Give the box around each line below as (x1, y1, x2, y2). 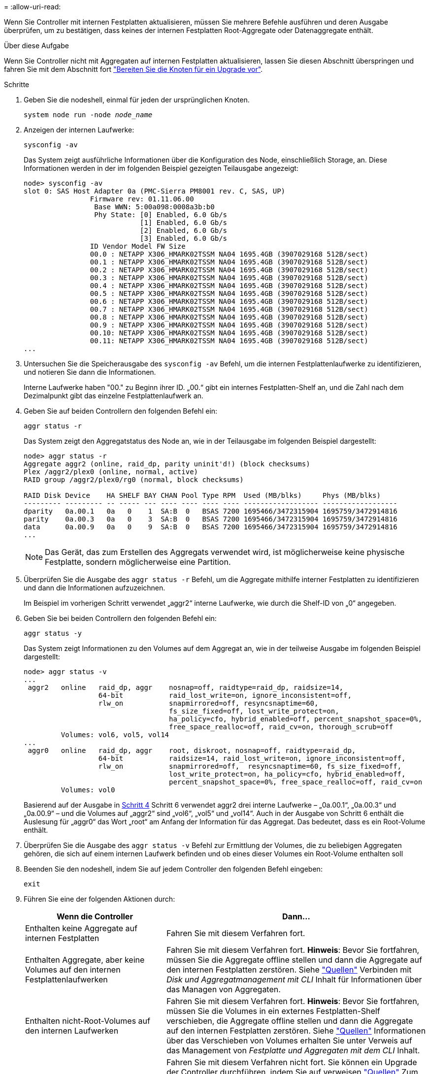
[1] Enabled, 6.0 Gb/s (140, 219, 228, 227)
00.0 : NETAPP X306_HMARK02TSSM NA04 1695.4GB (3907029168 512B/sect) (90, 250, 368, 258)
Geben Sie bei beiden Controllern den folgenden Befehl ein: (24, 614, 217, 622)
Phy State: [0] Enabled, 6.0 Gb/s (94, 211, 228, 219)
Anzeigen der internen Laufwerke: (24, 126, 134, 134)
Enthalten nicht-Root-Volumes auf (25, 1016, 150, 1026)
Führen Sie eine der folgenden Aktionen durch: (24, 895, 175, 903)
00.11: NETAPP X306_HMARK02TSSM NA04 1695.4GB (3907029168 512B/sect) (90, 337, 368, 345)
